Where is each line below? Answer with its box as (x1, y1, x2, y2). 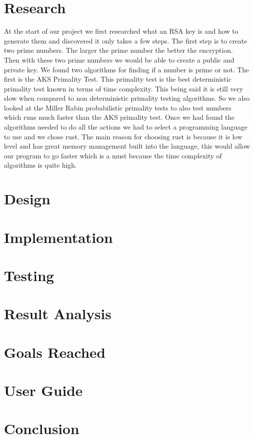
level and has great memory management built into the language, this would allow (4, 141, 250, 151)
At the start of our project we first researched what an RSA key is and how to (4, 26, 238, 36)
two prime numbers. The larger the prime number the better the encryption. (4, 45, 233, 55)
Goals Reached (4, 342, 106, 362)
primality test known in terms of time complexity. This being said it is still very (4, 83, 243, 93)
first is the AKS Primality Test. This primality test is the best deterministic (4, 74, 232, 84)
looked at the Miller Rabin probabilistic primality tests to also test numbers (4, 102, 232, 112)
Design (4, 189, 51, 209)
